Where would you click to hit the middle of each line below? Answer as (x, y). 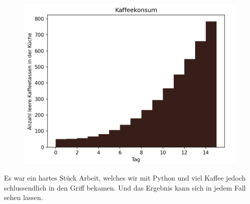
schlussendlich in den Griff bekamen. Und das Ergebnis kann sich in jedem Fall (125, 187)
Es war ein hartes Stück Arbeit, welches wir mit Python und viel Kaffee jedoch (125, 178)
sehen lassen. (23, 197)
